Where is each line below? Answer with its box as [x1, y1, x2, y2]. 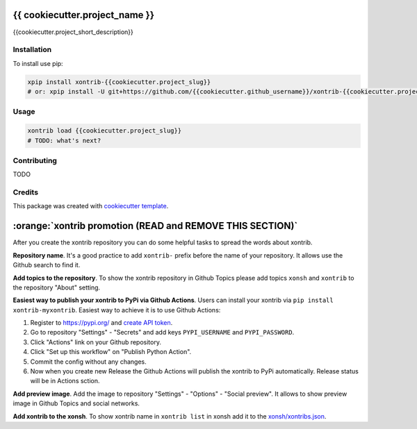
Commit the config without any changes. [30, 357, 147, 366]
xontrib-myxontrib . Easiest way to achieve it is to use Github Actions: [13, 305, 221, 314]
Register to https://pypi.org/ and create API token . [30, 319, 173, 327]
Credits [13, 187, 38, 197]
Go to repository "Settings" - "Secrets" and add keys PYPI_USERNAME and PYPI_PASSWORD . [30, 328, 295, 337]
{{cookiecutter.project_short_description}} [13, 28, 133, 36]
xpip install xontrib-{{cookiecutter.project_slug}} [27, 78, 211, 86]
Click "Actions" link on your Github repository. [30, 337, 161, 346]
